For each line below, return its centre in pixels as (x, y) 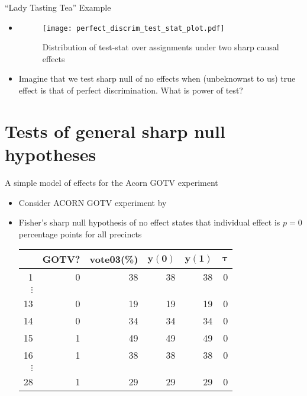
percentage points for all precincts (80, 234)
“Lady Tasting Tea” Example (58, 7)
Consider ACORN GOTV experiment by (93, 202)
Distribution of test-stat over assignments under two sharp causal (161, 47)
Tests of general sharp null (115, 131)
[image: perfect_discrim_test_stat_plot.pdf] (133, 28)
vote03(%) (114, 259)
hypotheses (51, 154)
